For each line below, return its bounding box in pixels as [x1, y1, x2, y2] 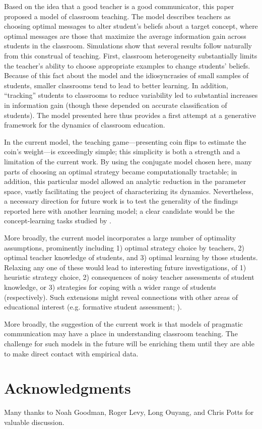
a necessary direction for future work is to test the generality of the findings [4, 196, 238, 206]
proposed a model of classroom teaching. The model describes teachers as [4, 11, 231, 21]
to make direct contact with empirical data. [4, 348, 139, 358]
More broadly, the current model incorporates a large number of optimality [4, 232, 236, 243]
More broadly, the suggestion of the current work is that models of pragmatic [4, 318, 243, 329]
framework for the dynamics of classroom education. [4, 119, 165, 130]
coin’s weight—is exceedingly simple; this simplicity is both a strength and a [4, 146, 240, 157]
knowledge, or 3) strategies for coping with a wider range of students [4, 282, 216, 292]
